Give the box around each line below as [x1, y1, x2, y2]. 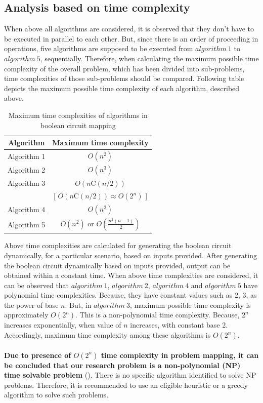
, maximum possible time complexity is [129, 299, 251, 310]
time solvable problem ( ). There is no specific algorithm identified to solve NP [4, 370, 256, 380]
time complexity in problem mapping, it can [101, 349, 259, 360]
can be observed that [4, 279, 69, 290]
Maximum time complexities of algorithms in [8, 109, 148, 120]
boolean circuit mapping [40, 119, 116, 130]
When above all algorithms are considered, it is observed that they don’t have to [4, 23, 254, 34]
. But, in [65, 299, 92, 310]
